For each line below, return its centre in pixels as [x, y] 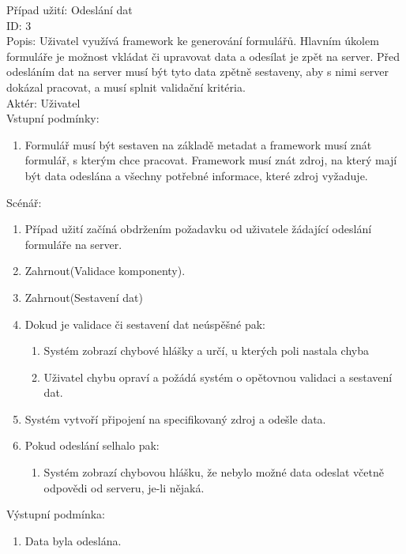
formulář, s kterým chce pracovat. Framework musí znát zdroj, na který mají [211, 160]
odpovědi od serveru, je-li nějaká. [124, 487]
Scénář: [24, 202]
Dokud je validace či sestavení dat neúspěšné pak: [145, 324]
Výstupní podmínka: [56, 514]
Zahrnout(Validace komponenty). [105, 271]
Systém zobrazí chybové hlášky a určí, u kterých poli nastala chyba [206, 350]
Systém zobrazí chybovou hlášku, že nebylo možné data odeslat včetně [214, 472]
